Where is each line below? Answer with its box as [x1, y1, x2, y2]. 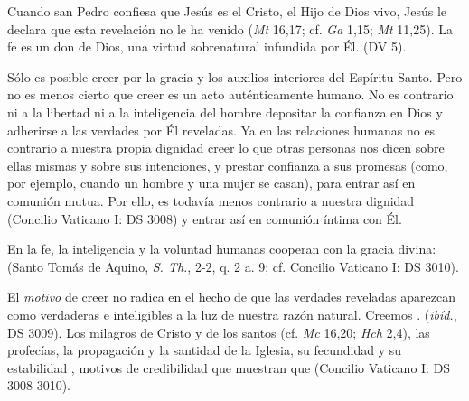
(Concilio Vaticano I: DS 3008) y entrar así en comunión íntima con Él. [7, 209, 402, 228]
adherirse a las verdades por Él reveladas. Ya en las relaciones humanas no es [7, 120, 436, 139]
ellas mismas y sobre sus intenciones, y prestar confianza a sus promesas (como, [7, 155, 448, 174]
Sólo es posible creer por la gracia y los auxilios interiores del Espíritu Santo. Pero [7, 67, 463, 86]
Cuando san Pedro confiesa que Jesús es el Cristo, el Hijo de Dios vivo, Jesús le [7, 2, 447, 20]
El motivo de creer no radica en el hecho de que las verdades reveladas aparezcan [7, 287, 455, 306]
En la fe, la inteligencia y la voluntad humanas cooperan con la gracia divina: [7, 239, 436, 258]
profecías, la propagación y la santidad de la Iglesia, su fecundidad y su [7, 340, 402, 359]
